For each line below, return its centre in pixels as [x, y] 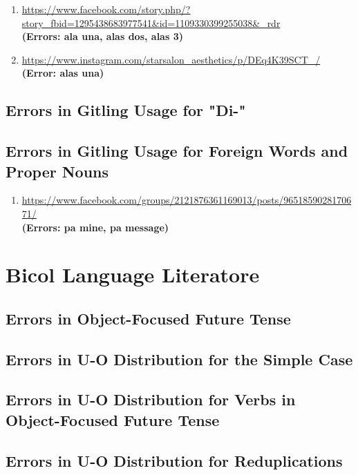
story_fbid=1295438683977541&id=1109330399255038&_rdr [151, 22]
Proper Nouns [57, 171]
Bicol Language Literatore [133, 274]
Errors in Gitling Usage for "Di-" [126, 110]
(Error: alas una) [63, 73]
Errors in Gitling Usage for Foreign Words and [177, 151]
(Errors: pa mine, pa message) [95, 227]
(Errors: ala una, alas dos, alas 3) [102, 36]
